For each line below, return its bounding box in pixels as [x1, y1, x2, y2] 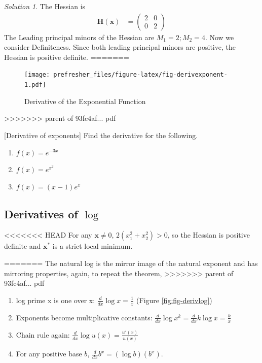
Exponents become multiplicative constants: [16, 312, 153, 322]
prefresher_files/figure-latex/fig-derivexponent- [53, 71, 228, 79]
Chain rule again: [16, 329, 70, 340]
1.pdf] [24, 81, 46, 89]
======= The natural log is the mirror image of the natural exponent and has [4, 258, 258, 269]
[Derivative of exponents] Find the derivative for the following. [4, 129, 198, 140]
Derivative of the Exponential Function [24, 95, 146, 106]
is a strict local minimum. [52, 241, 133, 251]
